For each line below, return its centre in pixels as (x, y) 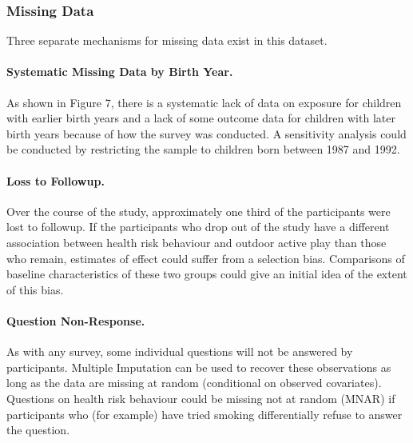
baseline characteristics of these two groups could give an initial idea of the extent (207, 274)
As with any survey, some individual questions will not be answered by (180, 351)
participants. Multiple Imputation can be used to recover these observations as (199, 367)
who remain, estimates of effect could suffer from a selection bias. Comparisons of (206, 258)
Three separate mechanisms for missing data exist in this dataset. (167, 40)
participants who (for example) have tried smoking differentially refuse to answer (205, 414)
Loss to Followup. (56, 180)
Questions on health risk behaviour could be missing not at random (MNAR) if (201, 398)
